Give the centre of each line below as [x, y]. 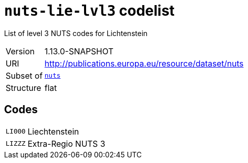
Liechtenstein [53, 131]
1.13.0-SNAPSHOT [79, 51]
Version [20, 51]
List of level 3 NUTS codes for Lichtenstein [76, 33]
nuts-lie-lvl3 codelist [89, 11]
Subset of [24, 75]
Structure [23, 88]
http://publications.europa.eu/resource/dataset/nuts [144, 63]
